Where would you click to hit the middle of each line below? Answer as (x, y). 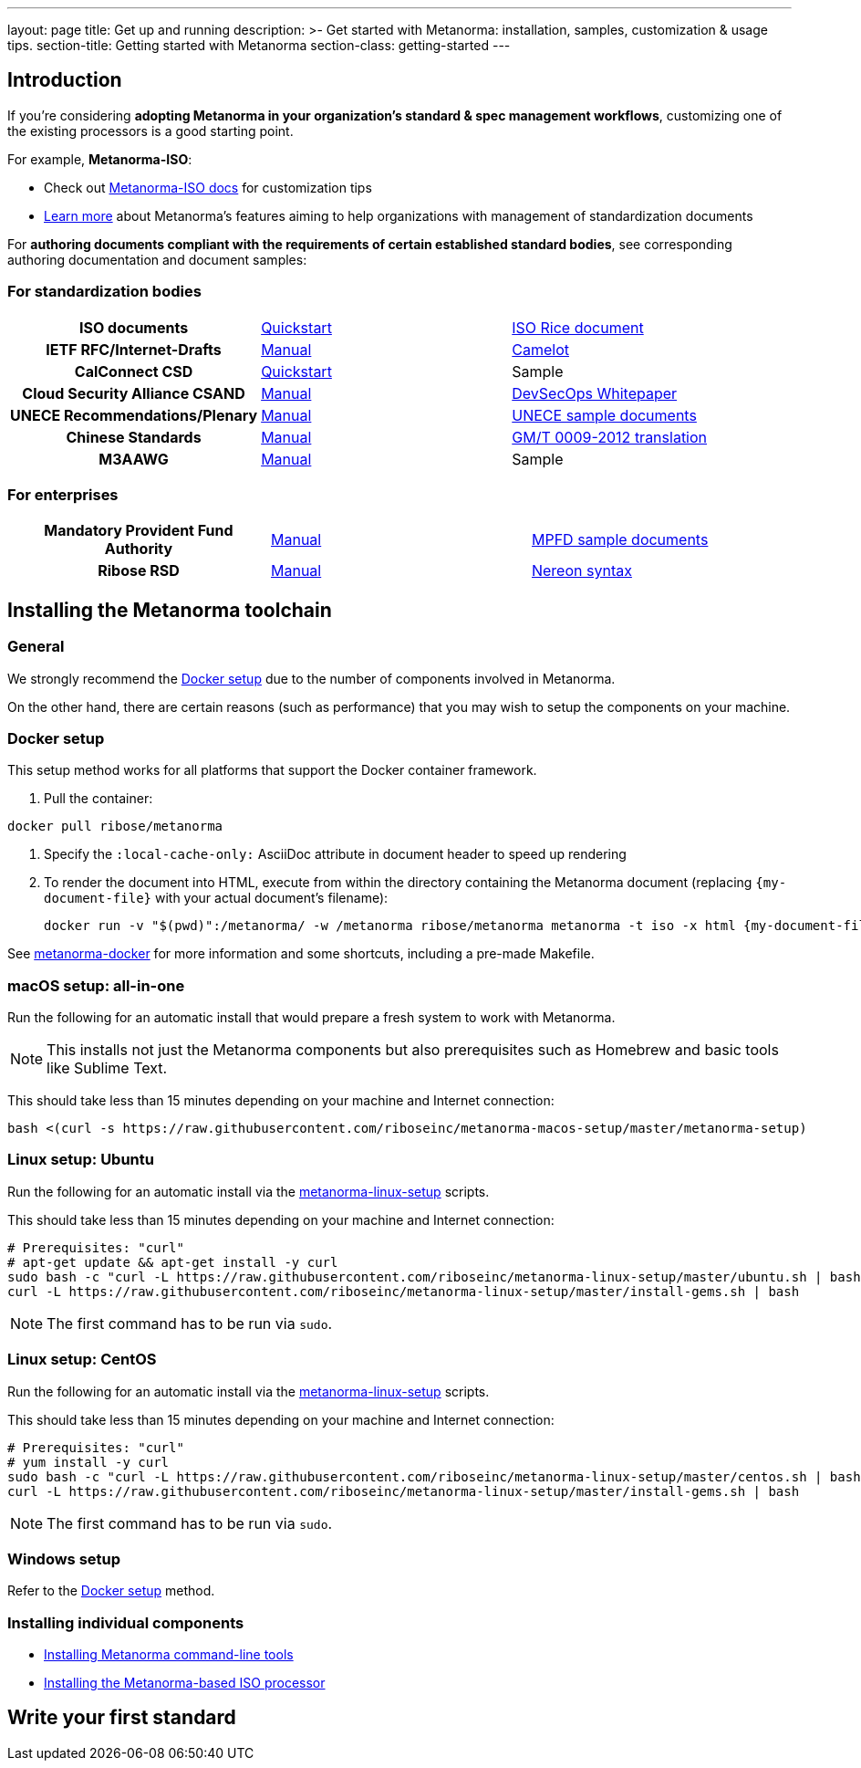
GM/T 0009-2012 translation (610, 437)
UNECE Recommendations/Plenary (134, 415)
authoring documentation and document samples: (157, 259)
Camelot (540, 349)
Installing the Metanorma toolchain (170, 610)
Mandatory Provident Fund (139, 531)
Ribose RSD (139, 571)
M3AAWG (134, 459)
